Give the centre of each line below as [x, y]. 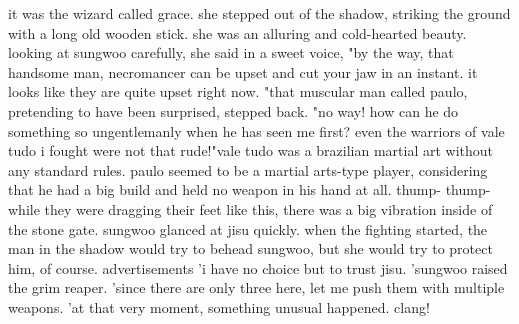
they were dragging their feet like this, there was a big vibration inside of [268, 208]
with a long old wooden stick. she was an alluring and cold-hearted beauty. [237, 32]
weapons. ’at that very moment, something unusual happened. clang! [219, 306]
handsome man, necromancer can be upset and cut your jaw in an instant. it [243, 71]
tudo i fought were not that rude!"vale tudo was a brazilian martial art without [251, 150]
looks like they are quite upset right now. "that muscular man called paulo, [238, 91]
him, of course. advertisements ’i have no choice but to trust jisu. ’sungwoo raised [258, 267]
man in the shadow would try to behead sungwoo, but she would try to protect [250, 248]
